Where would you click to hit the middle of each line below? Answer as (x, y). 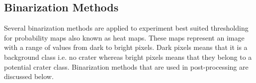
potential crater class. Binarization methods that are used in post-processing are (126, 66)
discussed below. (29, 76)
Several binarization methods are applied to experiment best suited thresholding (126, 28)
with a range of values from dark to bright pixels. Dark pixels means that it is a (126, 47)
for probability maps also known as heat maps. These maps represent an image (124, 37)
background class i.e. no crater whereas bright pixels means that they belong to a (128, 57)
